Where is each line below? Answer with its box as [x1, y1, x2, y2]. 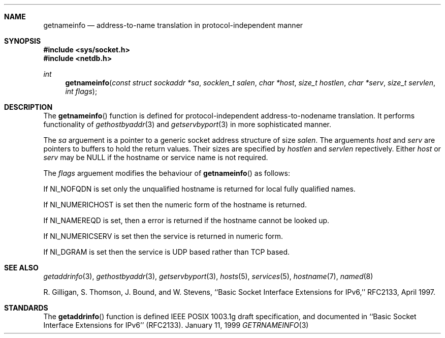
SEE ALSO [4, 263, 39, 272]
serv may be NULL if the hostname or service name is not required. [43, 153, 268, 162]
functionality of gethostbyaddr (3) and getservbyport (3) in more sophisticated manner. [43, 120, 332, 129]
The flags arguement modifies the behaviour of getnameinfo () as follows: [43, 169, 290, 177]
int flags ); [65, 87, 98, 96]
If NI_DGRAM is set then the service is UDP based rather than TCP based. [43, 248, 290, 256]
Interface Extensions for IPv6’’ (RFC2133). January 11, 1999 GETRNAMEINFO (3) [43, 321, 309, 329]
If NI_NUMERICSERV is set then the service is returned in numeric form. [43, 232, 283, 240]
